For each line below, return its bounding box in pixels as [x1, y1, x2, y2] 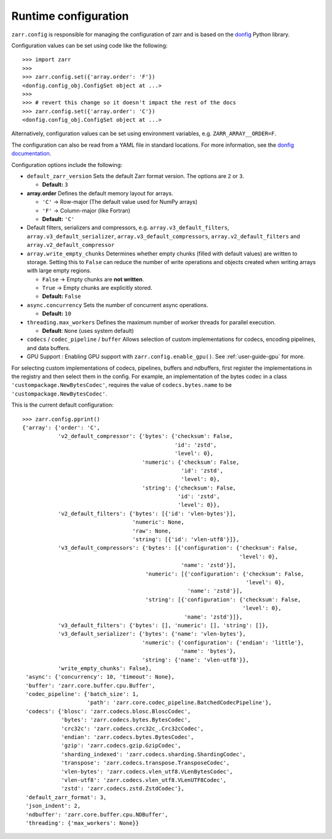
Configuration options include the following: [11, 161, 122, 168]
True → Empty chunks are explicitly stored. [42, 284, 152, 292]
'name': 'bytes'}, [181, 648, 237, 655]
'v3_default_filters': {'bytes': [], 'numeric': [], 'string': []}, [57, 622, 269, 629]
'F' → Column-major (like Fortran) [42, 206, 130, 214]
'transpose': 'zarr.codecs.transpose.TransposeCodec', [61, 759, 230, 767]
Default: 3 [42, 181, 68, 189]
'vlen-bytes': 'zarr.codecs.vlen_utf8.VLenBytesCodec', [61, 768, 233, 775]
